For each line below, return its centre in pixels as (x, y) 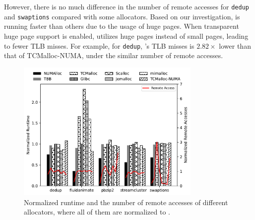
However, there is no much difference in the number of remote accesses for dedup (127, 6)
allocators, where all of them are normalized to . (97, 212)
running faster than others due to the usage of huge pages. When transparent (122, 26)
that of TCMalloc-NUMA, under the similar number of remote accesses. (114, 55)
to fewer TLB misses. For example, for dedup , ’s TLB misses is (99, 45)
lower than (235, 45)
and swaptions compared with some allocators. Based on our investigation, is (122, 16)
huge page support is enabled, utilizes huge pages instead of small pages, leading (126, 36)
